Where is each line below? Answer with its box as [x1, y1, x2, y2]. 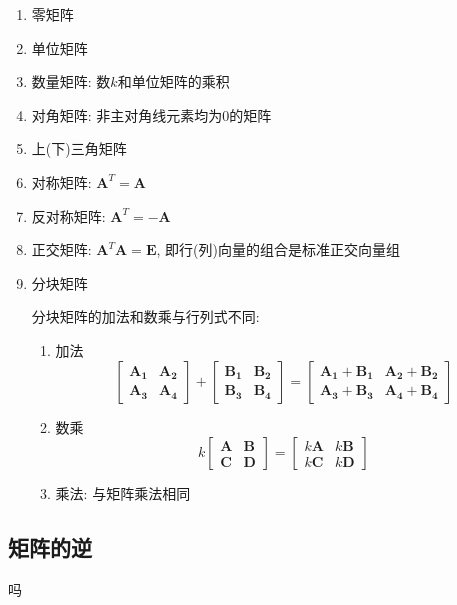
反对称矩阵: [31, 205, 106, 226]
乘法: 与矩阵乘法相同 [55, 483, 191, 504]
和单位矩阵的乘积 [117, 71, 230, 92]
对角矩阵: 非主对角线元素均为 [31, 104, 223, 125]
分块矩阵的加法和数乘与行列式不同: [31, 306, 260, 327]
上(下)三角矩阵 [31, 138, 127, 159]
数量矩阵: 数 [31, 71, 111, 92]
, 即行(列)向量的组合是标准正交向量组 [156, 239, 400, 260]
